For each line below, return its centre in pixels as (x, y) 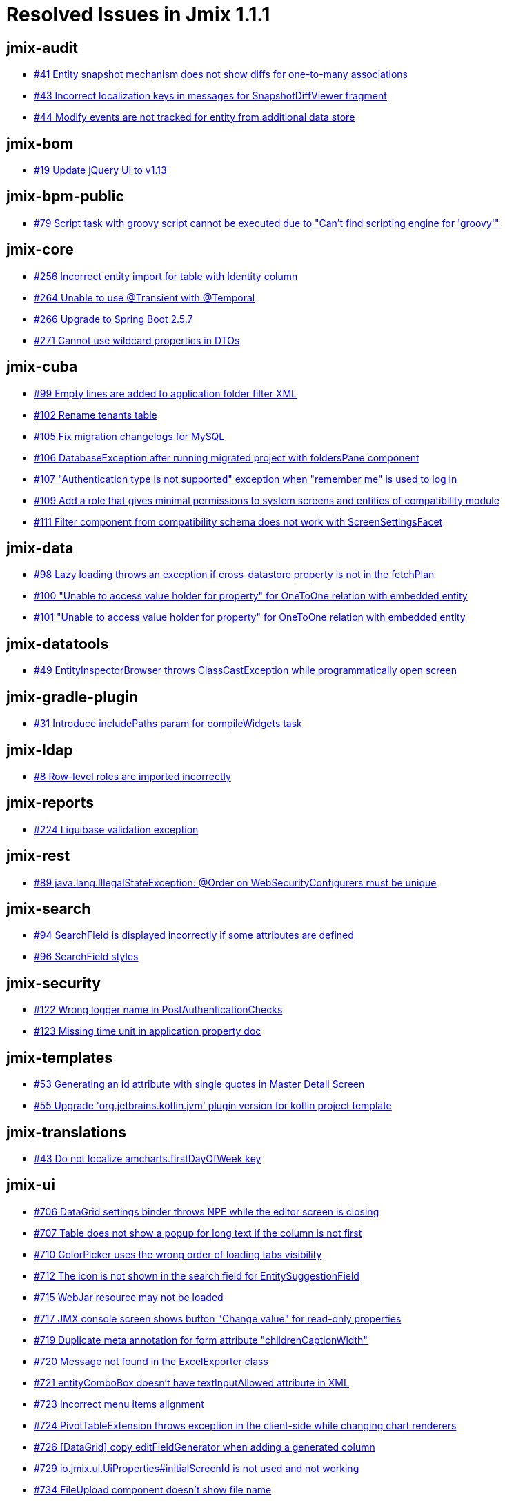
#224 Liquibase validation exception (116, 829)
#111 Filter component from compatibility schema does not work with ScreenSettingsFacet (238, 521)
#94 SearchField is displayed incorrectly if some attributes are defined (194, 935)
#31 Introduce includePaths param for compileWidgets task (168, 724)
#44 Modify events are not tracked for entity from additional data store (195, 117)
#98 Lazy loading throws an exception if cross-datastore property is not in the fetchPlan (234, 575)
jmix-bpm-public (65, 197)
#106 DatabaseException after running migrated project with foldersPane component (227, 457)
